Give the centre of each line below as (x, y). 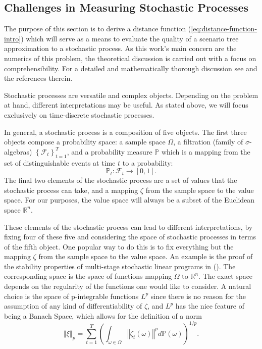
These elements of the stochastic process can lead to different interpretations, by (128, 227)
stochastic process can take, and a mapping (71, 190)
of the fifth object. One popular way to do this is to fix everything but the (119, 246)
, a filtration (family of (208, 142)
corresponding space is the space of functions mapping (88, 276)
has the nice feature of (210, 306)
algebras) (18, 151)
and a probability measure (112, 151)
